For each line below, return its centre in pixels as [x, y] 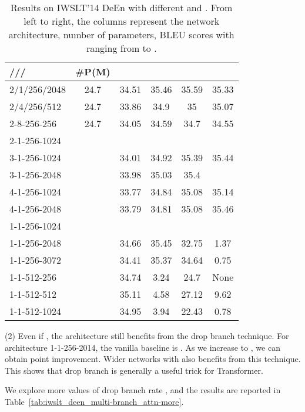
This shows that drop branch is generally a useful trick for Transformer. [134, 370]
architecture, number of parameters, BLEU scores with [121, 34]
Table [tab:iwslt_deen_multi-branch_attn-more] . [94, 401]
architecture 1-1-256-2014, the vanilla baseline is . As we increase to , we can [143, 347]
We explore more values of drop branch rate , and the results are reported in [143, 390]
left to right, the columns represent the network [122, 21]
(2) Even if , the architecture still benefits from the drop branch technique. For [147, 335]
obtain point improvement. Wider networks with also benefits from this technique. [153, 359]
